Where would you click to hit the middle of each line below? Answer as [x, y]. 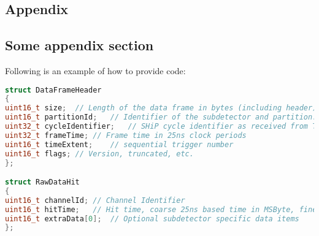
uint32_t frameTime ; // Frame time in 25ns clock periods [126, 135]
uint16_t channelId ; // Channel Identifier [95, 200]
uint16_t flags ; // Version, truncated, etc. [99, 154]
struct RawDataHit [42, 182]
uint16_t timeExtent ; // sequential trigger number [119, 144]
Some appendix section [79, 45]
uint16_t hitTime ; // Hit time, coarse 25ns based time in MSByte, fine [161, 209]
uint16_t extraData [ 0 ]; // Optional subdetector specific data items [152, 219]
